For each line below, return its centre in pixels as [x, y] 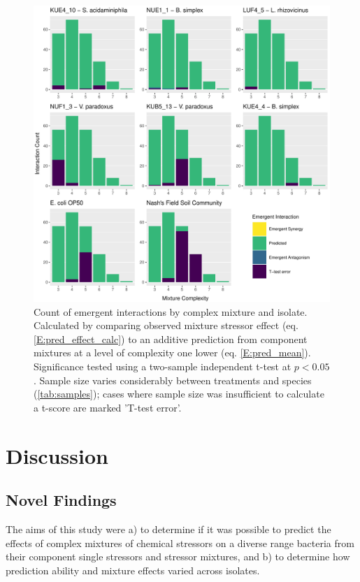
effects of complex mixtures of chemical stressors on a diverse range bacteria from [180, 543]
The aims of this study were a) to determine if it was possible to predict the [168, 529]
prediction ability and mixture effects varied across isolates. [133, 570]
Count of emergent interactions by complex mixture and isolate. [171, 311]
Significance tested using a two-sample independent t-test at [163, 366]
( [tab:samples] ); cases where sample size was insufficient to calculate [179, 394]
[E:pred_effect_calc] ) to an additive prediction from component [171, 339]
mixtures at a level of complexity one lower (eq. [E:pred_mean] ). [172, 352]
